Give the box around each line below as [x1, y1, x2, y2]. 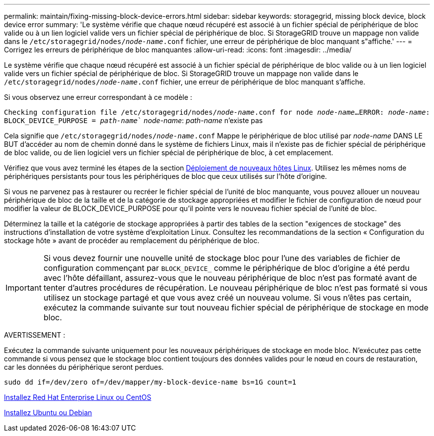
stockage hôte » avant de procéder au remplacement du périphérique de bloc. [4, 236, 260, 245]
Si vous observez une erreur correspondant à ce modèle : [4, 93, 192, 101]
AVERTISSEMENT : [4, 331, 65, 339]
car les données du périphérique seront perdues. [4, 363, 164, 371]
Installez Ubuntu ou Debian [4, 408, 92, 417]
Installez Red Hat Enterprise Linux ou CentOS [4, 393, 152, 401]
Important [5, 283, 42, 293]
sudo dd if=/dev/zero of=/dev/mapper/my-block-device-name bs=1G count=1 [4, 378, 297, 386]
